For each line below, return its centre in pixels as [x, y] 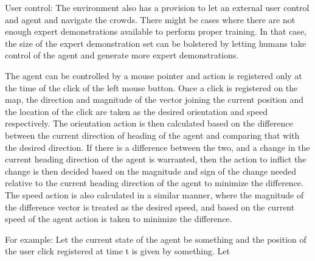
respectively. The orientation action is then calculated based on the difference [149, 123]
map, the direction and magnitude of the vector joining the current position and [154, 99]
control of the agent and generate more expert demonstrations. [122, 55]
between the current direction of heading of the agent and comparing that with [152, 135]
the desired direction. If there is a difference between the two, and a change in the [157, 147]
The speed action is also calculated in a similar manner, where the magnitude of [154, 194]
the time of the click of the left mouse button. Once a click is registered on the [151, 87]
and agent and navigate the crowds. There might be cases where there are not [150, 19]
